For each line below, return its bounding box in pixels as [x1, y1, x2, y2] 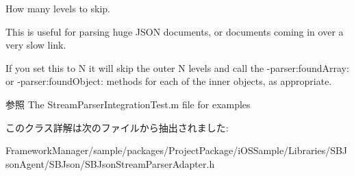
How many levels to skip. [5, 1, 110, 15]
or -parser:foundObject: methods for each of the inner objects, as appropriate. [5, 74, 332, 88]
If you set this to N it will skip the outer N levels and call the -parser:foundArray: [5, 60, 349, 75]
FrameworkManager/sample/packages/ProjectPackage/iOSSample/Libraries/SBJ [5, 143, 348, 158]
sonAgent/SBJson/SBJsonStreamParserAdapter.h [5, 156, 215, 171]
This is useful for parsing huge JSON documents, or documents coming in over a [5, 24, 344, 38]
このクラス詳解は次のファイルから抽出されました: [5, 120, 229, 134]
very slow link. [5, 38, 66, 52]
